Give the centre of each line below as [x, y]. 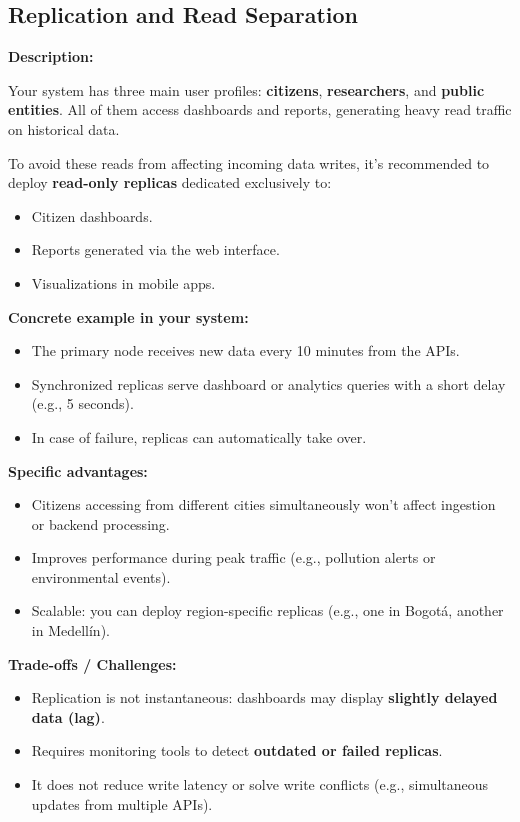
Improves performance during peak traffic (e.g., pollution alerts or [233, 557]
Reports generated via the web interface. [155, 249]
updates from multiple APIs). [122, 803]
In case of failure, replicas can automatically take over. [199, 436]
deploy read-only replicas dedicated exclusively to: [170, 182]
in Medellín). [70, 630]
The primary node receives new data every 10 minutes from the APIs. [245, 350]
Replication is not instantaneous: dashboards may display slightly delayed [264, 697]
